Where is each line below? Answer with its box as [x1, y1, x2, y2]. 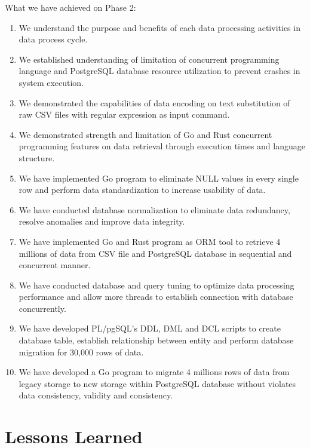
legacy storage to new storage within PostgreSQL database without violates [19, 377, 296, 389]
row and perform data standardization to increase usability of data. [19, 183, 266, 196]
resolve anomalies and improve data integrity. [19, 215, 185, 228]
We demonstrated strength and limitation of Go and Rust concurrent [19, 128, 272, 140]
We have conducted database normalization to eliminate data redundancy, [19, 203, 290, 216]
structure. [19, 151, 55, 164]
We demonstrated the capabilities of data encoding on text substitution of [19, 96, 290, 109]
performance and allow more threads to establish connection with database [19, 290, 293, 303]
